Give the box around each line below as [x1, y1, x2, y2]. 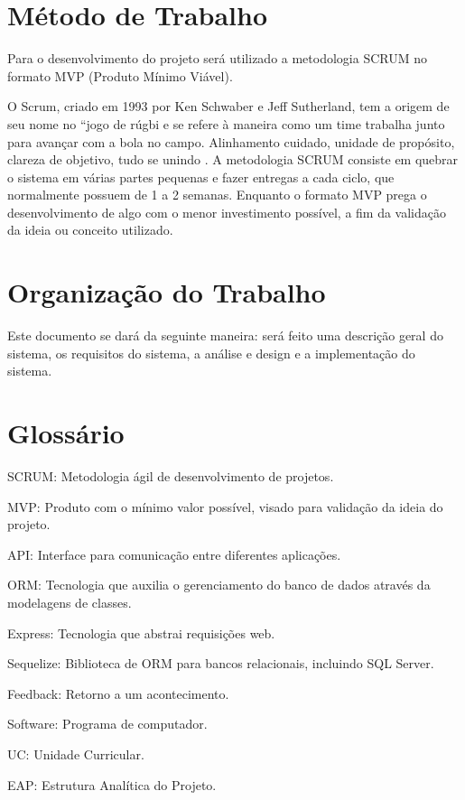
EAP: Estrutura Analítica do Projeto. [7, 775, 217, 794]
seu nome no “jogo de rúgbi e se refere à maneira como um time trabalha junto [7, 114, 445, 133]
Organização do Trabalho [7, 274, 326, 311]
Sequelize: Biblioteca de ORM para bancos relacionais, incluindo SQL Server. [7, 654, 434, 673]
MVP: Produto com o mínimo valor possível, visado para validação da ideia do [7, 497, 443, 516]
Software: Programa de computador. [7, 714, 208, 733]
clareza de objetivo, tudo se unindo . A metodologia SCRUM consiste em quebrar [7, 150, 459, 169]
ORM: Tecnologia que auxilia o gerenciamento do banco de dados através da [7, 575, 431, 594]
